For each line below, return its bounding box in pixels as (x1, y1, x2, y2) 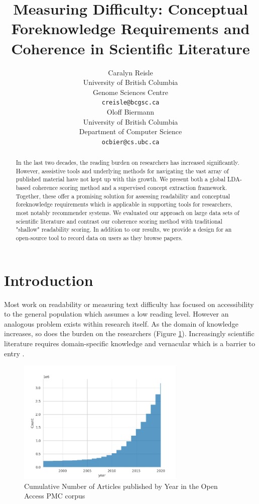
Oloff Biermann (106, 106, 155, 117)
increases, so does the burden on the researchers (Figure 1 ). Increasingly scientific (4, 328, 254, 339)
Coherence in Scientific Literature (11, 38, 250, 58)
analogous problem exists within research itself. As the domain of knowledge (4, 318, 238, 329)
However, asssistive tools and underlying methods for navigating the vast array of (16, 166, 229, 175)
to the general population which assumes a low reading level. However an (4, 309, 229, 319)
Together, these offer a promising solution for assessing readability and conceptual (16, 191, 230, 200)
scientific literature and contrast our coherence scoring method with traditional (16, 217, 222, 225)
